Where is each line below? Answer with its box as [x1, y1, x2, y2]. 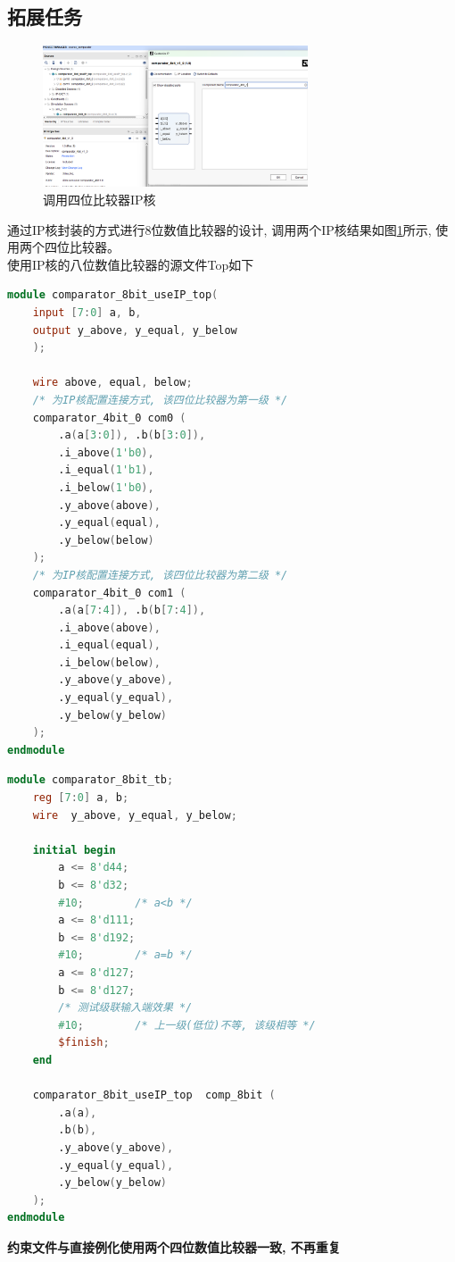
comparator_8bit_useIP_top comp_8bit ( [32, 1089, 276, 1102]
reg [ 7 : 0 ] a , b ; [32, 791, 129, 805]
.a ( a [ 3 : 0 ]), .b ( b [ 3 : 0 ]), [58, 429, 206, 442]
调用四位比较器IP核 [43, 190, 156, 209]
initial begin [32, 843, 116, 857]
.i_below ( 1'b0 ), [58, 481, 154, 494]
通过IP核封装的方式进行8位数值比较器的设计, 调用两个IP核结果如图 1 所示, [7, 220, 432, 238]
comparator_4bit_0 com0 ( [32, 411, 186, 424]
